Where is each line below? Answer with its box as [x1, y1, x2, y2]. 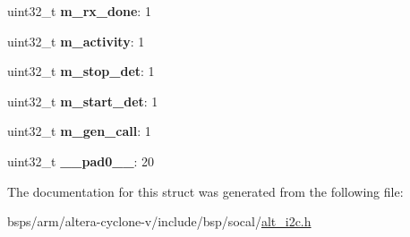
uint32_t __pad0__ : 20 [7, 151, 155, 170]
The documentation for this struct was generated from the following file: [7, 182, 404, 200]
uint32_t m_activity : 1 [7, 31, 145, 50]
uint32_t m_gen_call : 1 [7, 122, 151, 140]
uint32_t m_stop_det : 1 [7, 62, 155, 80]
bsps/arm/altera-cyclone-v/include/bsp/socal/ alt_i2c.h [7, 212, 312, 231]
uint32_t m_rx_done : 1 [7, 2, 151, 20]
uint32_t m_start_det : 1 [7, 91, 158, 110]
